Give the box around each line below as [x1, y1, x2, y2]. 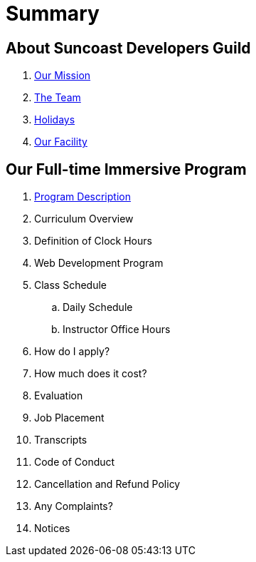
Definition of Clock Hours [34, 235, 152, 247]
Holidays [34, 113, 75, 126]
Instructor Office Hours [63, 323, 171, 336]
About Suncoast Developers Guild [6, 39, 251, 57]
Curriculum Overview [34, 213, 134, 225]
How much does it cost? [34, 367, 147, 380]
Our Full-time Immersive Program [6, 160, 247, 178]
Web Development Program [34, 257, 164, 270]
